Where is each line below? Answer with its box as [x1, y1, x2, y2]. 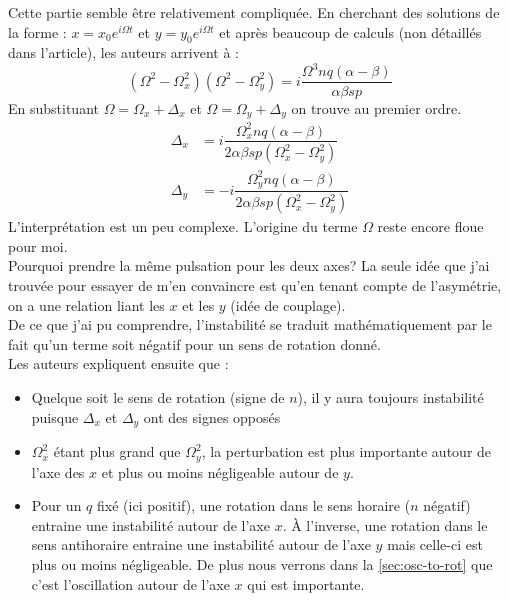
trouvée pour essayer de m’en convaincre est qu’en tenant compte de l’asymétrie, [8, 275, 502, 296]
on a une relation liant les [8, 294, 165, 315]
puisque [31, 406, 79, 427]
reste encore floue [377, 216, 484, 237]
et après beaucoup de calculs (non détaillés [219, 21, 482, 42]
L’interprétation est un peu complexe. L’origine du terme [8, 216, 358, 237]
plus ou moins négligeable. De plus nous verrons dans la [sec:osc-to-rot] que [31, 553, 493, 574]
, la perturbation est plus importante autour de [201, 441, 492, 462]
